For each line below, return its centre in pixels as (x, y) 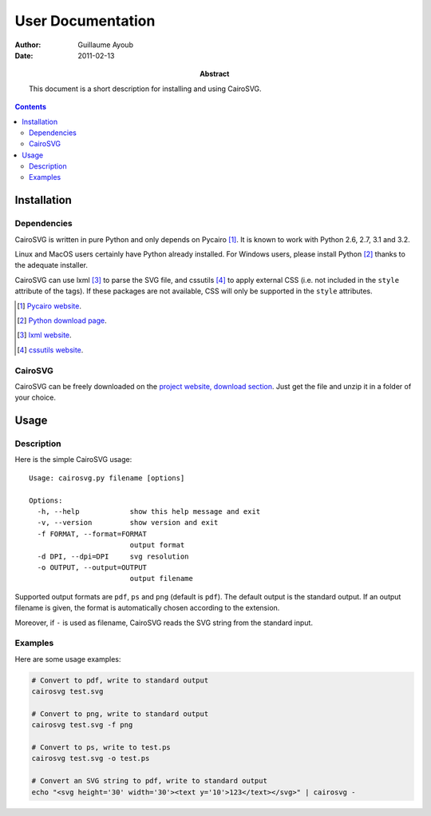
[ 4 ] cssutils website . (50, 350)
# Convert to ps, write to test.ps (101, 747)
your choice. (35, 398)
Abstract (215, 74)
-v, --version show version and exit (128, 523)
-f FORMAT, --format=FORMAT (92, 534)
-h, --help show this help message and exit (149, 511)
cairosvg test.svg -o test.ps (91, 758)
